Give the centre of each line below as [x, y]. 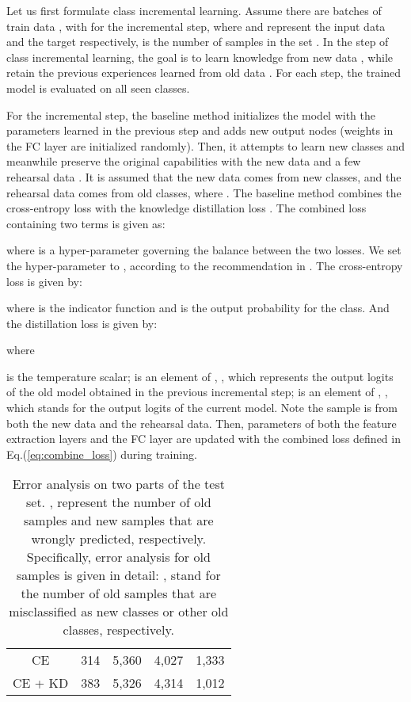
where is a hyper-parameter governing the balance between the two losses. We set [204, 250]
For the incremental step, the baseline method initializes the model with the [191, 114]
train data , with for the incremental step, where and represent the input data [196, 26]
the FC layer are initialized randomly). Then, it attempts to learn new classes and [206, 145]
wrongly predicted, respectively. [119, 539]
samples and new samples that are [119, 521]
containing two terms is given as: [86, 223]
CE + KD [41, 683]
